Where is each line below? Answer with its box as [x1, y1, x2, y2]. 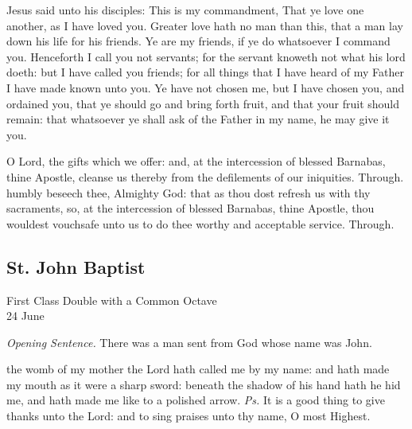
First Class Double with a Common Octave [6, 291, 217, 308]
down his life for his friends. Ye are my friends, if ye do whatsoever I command [6, 33, 391, 49]
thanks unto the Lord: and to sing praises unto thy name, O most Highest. [6, 408, 371, 424]
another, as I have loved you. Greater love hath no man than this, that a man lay [6, 17, 403, 33]
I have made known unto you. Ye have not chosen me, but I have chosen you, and [6, 79, 405, 96]
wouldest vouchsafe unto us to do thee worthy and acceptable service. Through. [6, 215, 395, 232]
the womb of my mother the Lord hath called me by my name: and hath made [6, 361, 390, 377]
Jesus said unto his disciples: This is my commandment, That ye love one [6, 2, 364, 18]
